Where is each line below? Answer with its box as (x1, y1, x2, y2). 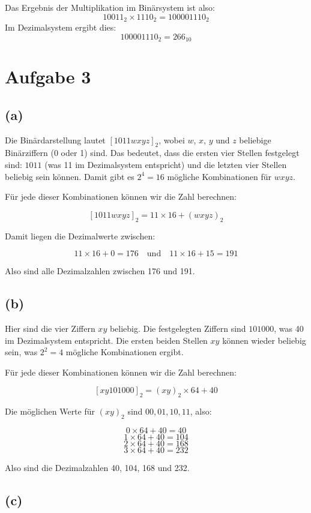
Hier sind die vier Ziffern (5, 322, 95, 335)
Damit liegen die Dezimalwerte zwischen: (5, 229, 155, 242)
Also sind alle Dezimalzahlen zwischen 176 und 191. (5, 265, 195, 277)
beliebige (239, 133, 271, 146)
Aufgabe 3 (5, 64, 91, 89)
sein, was (5, 346, 38, 358)
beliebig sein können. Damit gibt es (5, 170, 134, 182)
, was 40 (274, 322, 304, 335)
